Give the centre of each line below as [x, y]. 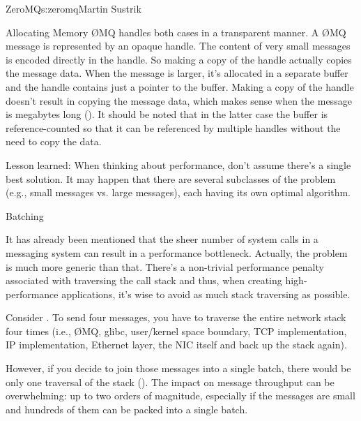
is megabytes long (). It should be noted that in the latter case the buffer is [167, 114]
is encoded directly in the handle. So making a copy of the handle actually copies [179, 59]
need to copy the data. [54, 141]
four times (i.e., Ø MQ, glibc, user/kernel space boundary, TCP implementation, [176, 331]
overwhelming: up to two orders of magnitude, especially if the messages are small [180, 396]
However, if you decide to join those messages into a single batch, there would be [178, 368]
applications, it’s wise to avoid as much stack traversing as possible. [206, 294]
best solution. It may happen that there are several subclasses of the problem [171, 178]
